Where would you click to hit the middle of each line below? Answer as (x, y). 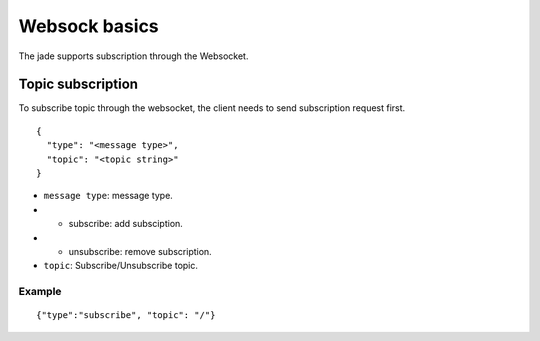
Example (40, 292)
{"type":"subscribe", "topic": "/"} (126, 315)
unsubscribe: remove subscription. (140, 251)
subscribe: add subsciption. (126, 224)
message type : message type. (108, 196)
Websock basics (88, 26)
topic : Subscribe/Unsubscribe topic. (121, 266)
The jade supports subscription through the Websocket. (133, 56)
